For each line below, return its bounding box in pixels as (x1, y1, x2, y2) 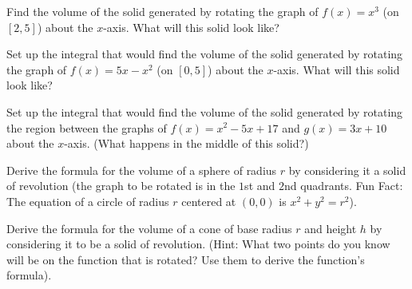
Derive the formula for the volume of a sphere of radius (6, 161, 277, 178)
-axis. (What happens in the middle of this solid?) (64, 135, 309, 152)
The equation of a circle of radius (6, 192, 169, 209)
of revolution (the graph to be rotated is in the (6, 177, 236, 194)
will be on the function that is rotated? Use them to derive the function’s (6, 251, 365, 267)
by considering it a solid (288, 161, 406, 178)
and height (304, 220, 357, 236)
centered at (181, 192, 236, 209)
